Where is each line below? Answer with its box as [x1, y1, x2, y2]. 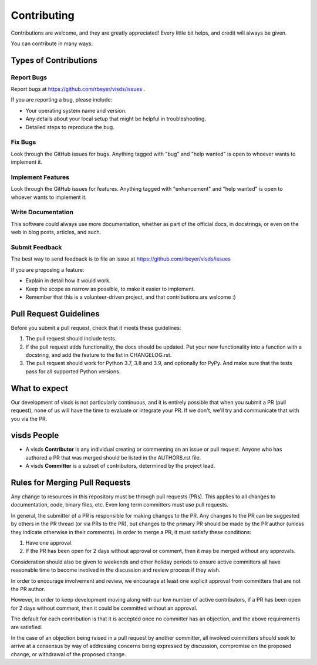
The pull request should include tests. [25, 335, 117, 342]
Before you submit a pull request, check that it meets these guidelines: [11, 324, 181, 331]
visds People [11, 430, 59, 440]
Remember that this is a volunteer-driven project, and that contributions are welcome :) [25, 293, 236, 301]
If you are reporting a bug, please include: [11, 96, 113, 103]
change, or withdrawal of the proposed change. [11, 650, 126, 657]
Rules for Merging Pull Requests [11, 478, 131, 487]
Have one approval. [25, 539, 73, 546]
